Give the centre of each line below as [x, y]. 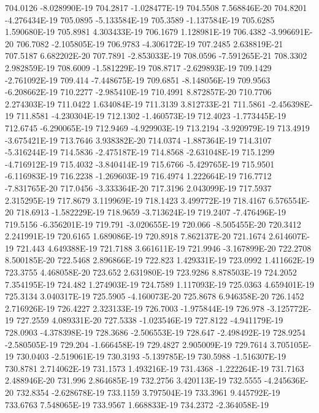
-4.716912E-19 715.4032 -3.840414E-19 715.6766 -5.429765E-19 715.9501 [140, 164]
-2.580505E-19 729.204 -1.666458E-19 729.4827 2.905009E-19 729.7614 [136, 344]
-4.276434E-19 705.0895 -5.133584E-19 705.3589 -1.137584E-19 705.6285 [140, 19]
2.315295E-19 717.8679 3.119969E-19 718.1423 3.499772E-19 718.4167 [136, 200]
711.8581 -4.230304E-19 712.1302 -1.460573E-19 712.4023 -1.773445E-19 [151, 116]
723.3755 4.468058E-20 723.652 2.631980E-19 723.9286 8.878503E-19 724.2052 [151, 272]
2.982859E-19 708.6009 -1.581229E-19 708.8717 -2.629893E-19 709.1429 [138, 67]
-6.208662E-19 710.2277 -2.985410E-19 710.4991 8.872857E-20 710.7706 [138, 92]
